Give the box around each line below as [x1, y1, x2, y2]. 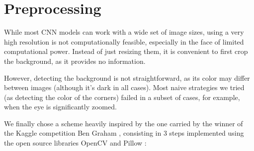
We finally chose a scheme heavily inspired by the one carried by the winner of [4, 118, 243, 128]
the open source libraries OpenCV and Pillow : [4, 138, 147, 148]
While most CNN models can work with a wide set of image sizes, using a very [4, 27, 244, 37]
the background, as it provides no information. [4, 55, 146, 66]
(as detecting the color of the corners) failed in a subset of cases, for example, [4, 92, 240, 102]
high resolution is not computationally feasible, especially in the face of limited [4, 36, 244, 47]
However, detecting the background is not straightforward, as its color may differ [4, 72, 250, 83]
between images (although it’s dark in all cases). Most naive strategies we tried [4, 82, 245, 93]
